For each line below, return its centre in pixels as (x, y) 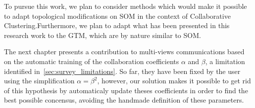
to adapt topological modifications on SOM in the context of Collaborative (117, 16)
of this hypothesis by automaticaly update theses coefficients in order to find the (126, 90)
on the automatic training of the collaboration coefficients (92, 61)
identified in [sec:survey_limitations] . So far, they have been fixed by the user (122, 71)
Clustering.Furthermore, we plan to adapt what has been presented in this (117, 25)
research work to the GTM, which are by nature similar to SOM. (102, 35)
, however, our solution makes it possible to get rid (174, 81)
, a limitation (225, 61)
